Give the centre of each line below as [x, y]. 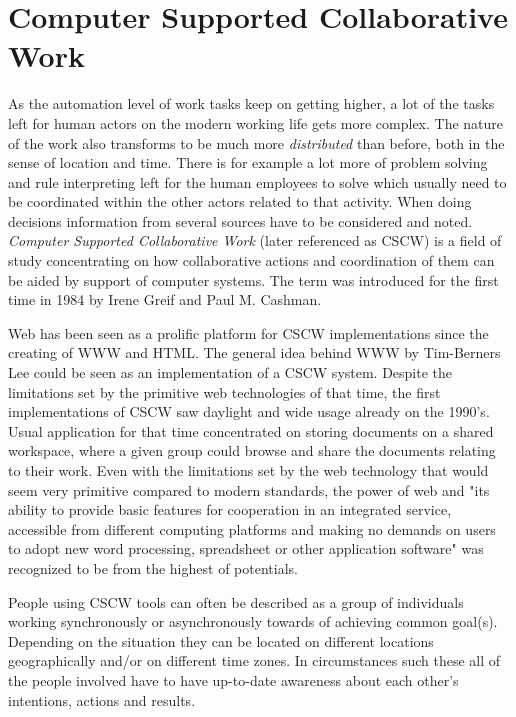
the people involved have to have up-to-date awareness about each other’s [233, 679]
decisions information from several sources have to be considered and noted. [240, 220]
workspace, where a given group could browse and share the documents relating [252, 450]
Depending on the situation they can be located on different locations [221, 640]
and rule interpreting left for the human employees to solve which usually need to [257, 181]
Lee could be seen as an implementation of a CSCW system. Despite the [230, 372]
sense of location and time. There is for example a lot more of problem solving [248, 162]
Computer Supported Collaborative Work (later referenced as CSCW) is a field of [255, 240]
